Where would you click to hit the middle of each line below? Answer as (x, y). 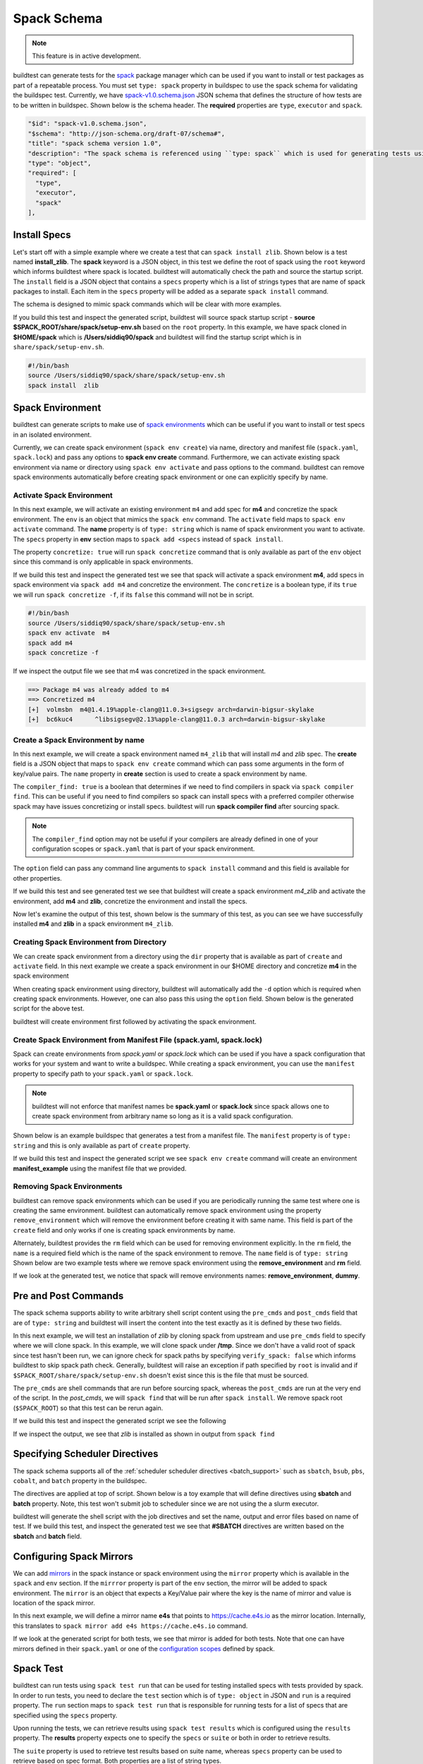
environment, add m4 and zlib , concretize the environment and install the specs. (130, 901)
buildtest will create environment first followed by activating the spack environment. (135, 1021)
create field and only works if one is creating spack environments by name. (124, 1230)
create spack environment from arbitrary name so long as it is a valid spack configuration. (163, 1116)
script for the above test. (49, 1008)
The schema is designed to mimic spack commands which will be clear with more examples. (147, 304)
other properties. (38, 878)
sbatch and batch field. (48, 1536)
